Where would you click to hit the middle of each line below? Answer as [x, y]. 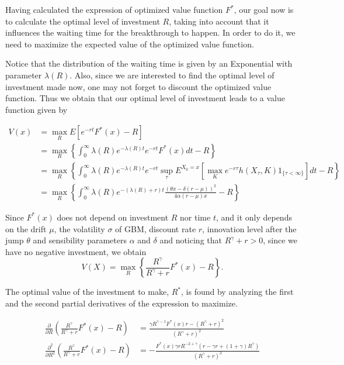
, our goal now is [264, 9]
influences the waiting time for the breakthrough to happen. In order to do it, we [150, 32]
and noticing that [191, 240]
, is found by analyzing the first [237, 292]
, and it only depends [254, 217]
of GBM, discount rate [156, 228]
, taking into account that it [219, 21]
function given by [37, 109]
